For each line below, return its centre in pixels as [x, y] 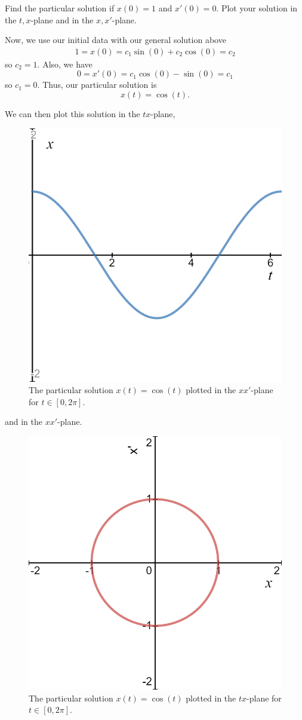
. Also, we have [65, 64]
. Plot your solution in [257, 8]
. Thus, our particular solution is [97, 85]
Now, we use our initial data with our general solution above [115, 40]
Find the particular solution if [60, 8]
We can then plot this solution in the [73, 114]
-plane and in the [62, 19]
